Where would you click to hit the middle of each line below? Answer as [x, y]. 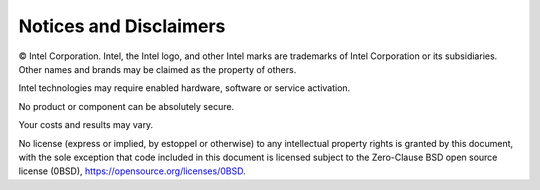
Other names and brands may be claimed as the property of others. [157, 69]
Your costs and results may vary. [86, 125]
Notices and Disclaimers [122, 26]
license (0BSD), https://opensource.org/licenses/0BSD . [132, 171]
